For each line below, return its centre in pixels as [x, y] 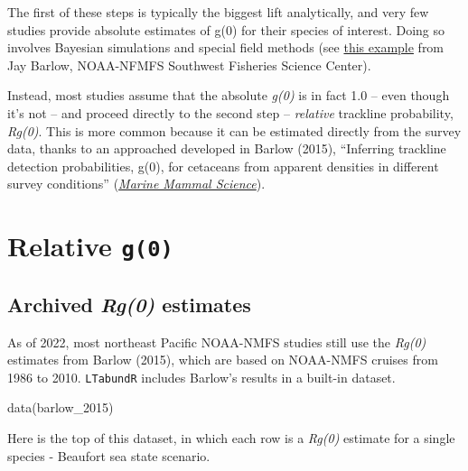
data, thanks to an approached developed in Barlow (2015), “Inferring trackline [227, 148]
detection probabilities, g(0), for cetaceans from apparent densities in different [223, 166]
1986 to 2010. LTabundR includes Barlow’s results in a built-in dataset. [201, 377]
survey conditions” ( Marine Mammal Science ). [136, 184]
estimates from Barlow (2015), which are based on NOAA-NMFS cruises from [223, 360]
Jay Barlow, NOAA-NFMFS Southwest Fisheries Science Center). [189, 65]
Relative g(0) [90, 246]
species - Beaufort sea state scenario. [109, 455]
